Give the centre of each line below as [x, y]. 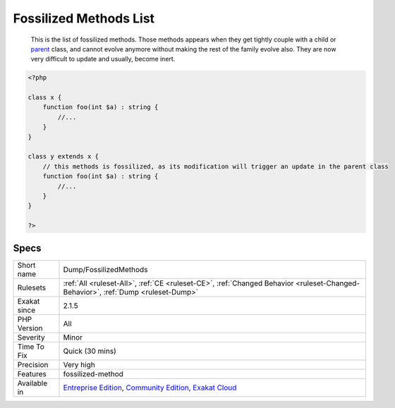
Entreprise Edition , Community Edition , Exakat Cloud [150, 388]
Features [32, 373]
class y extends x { [63, 156]
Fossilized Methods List [84, 18]
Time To [31, 347]
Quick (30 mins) [90, 351]
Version [30, 328]
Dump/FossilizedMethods [105, 269]
